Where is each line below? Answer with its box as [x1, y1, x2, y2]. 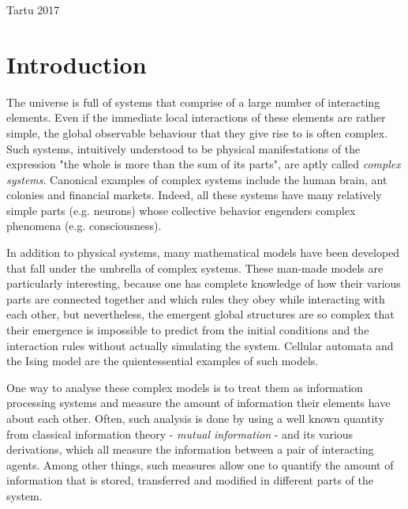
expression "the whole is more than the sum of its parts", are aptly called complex [6, 156, 401, 172]
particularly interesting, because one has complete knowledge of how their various [6, 275, 401, 292]
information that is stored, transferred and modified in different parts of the [6, 472, 373, 488]
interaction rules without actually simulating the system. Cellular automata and [6, 337, 394, 353]
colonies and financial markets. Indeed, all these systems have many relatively [6, 187, 382, 203]
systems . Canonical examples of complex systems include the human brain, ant [6, 171, 387, 187]
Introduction [6, 47, 147, 80]
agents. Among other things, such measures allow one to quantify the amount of [6, 456, 394, 473]
